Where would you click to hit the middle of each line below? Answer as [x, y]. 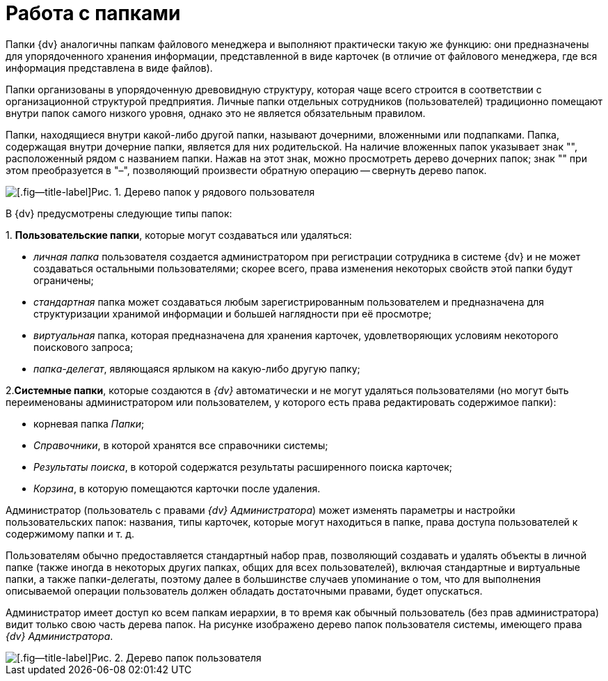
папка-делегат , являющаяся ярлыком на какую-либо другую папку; [197, 368]
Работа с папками [93, 13]
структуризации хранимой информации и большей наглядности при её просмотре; [233, 313]
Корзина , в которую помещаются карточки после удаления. [177, 488]
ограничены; [64, 280]
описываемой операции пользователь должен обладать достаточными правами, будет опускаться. [244, 590]
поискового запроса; [83, 347]
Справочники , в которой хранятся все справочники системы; [181, 445]
